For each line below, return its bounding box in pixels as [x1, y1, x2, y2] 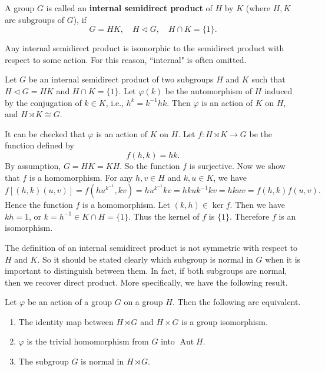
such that [251, 73, 286, 85]
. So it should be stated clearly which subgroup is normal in [37, 253, 253, 265]
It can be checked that [5, 127, 85, 140]
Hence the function [5, 198, 73, 211]
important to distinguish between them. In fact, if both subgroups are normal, [5, 264, 287, 277]
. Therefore [229, 210, 270, 222]
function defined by [5, 139, 74, 151]
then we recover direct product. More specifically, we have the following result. [5, 276, 288, 288]
